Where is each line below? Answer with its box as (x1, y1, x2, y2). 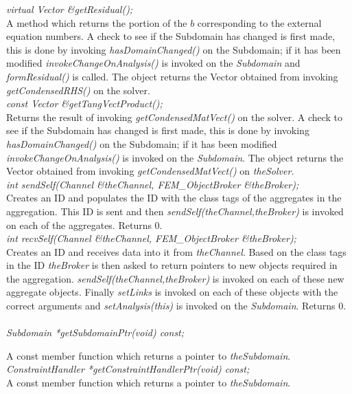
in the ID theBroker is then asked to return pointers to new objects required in (6, 258, 338, 272)
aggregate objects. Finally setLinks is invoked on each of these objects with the (6, 285, 338, 299)
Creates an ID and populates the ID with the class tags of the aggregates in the (6, 190, 342, 205)
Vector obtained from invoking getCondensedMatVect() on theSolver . (6, 164, 294, 178)
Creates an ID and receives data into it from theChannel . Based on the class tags (6, 244, 347, 259)
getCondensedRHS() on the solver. (6, 83, 150, 97)
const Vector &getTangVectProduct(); (6, 96, 163, 111)
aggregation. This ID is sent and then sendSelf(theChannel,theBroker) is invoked (6, 204, 344, 218)
